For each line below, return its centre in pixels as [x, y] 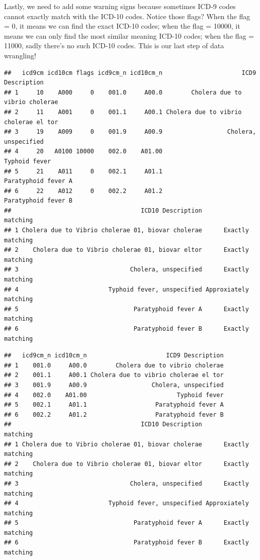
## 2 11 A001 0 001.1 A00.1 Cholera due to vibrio [123, 112]
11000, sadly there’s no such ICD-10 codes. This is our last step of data [114, 45]
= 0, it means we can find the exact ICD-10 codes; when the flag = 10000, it [122, 26]
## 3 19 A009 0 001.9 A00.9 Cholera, [130, 132]
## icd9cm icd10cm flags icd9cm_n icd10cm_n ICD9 [130, 73]
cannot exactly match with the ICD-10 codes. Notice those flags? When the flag [127, 16]
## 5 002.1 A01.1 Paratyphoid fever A [114, 405]
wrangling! [20, 55]
